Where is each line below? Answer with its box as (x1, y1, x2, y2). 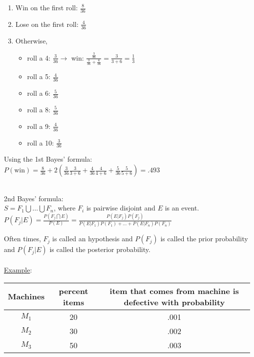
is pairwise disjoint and (86, 203, 155, 213)
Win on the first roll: (15, 2, 78, 12)
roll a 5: (27, 71, 51, 82)
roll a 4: (27, 52, 51, 63)
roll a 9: (27, 121, 51, 131)
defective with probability (124, 296, 225, 308)
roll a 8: (27, 105, 51, 114)
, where (54, 203, 76, 213)
